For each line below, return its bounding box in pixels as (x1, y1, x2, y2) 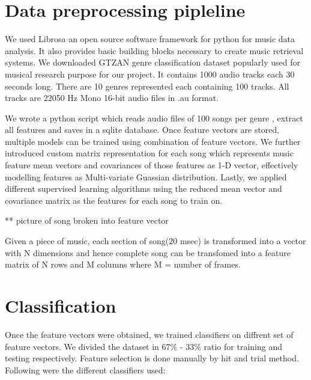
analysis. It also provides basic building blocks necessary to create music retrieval (5, 44, 304, 57)
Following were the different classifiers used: (5, 363, 166, 376)
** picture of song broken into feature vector (5, 214, 169, 227)
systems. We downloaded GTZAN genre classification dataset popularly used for (5, 56, 300, 69)
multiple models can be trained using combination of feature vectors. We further (5, 135, 301, 147)
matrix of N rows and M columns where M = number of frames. (5, 258, 241, 271)
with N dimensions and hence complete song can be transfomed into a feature (5, 246, 291, 259)
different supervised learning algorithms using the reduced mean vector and (5, 182, 282, 195)
